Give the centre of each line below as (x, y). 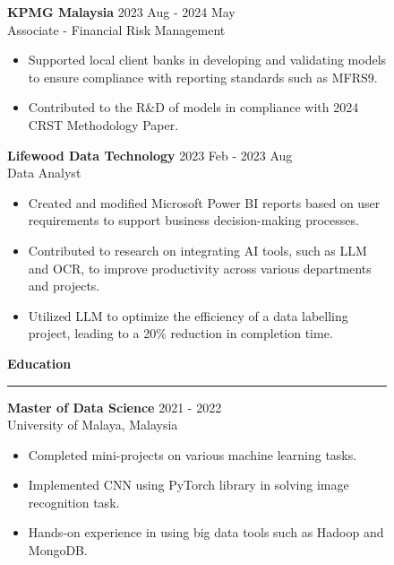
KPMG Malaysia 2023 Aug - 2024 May (121, 12)
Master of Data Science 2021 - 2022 (115, 407)
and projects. (64, 286)
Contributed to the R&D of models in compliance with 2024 (193, 107)
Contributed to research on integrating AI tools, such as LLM (197, 250)
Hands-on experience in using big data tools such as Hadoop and (206, 532)
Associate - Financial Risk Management (116, 29)
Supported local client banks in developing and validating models (207, 60)
